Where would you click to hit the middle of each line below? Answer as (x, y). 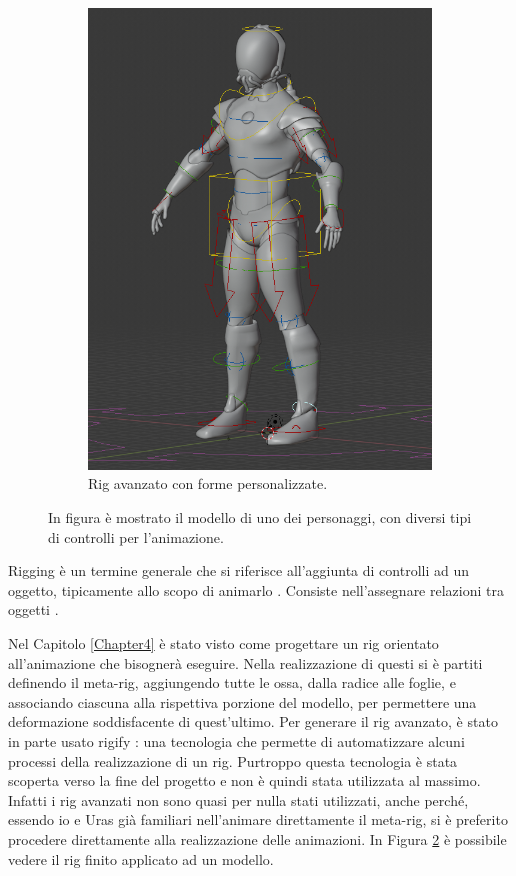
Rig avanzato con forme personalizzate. (208, 483)
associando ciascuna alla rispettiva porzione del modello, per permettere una (242, 701)
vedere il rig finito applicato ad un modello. (141, 858)
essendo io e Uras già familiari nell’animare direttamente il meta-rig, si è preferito (258, 819)
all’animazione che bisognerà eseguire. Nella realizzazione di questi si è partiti (245, 662)
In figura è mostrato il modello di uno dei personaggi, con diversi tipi (260, 517)
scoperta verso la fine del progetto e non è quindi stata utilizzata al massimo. (244, 780)
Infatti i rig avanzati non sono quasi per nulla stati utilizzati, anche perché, (238, 799)
